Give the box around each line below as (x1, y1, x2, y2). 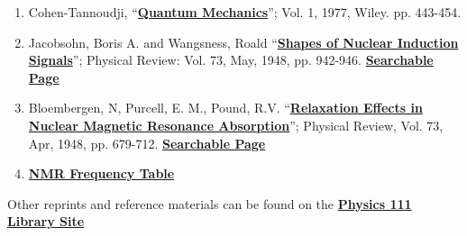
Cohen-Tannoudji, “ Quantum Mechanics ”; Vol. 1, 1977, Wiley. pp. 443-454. (28, 3, 462, 21)
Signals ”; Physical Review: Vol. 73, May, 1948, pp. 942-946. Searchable (28, 50, 434, 69)
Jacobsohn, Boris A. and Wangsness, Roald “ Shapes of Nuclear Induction (28, 32, 459, 51)
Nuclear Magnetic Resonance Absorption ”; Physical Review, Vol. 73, (28, 115, 444, 134)
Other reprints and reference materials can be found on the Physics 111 (7, 194, 412, 213)
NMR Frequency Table (28, 164, 175, 183)
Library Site (7, 212, 85, 231)
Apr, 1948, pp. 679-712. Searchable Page (28, 133, 266, 152)
